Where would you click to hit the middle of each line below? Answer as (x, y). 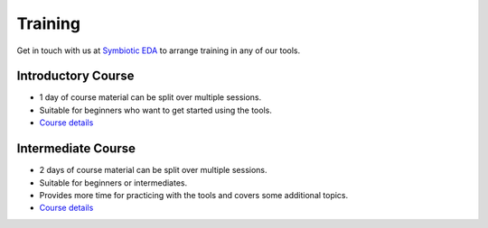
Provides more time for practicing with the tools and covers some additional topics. (194, 195)
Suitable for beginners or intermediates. (113, 182)
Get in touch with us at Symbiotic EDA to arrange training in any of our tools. (159, 50)
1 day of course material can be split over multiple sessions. (150, 97)
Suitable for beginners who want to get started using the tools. (156, 110)
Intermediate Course (76, 149)
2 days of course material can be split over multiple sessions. (153, 170)
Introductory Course (75, 76)
